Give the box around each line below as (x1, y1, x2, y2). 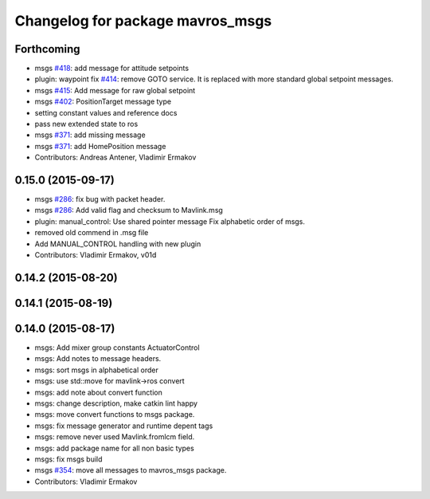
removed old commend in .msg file (34, 228, 149, 238)
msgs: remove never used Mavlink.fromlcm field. (34, 432, 195, 442)
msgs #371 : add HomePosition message (34, 141, 166, 151)
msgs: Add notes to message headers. (34, 354, 162, 363)
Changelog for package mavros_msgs (14, 12, 272, 29)
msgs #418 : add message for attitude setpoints (34, 64, 190, 73)
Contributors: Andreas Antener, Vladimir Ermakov (34, 152, 197, 163)
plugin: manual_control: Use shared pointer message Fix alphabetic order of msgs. (34, 216, 306, 226)
